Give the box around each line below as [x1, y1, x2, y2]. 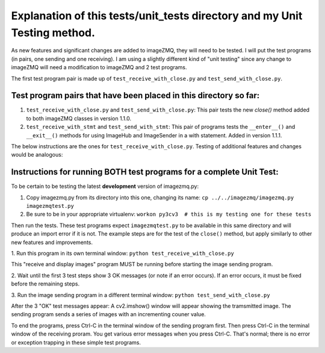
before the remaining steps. [11, 280, 80, 287]
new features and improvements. [11, 239, 93, 246]
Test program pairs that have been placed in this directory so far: [11, 90, 260, 101]
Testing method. [11, 26, 96, 39]
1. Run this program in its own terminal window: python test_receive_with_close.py [11, 250, 234, 257]
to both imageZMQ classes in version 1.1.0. [26, 114, 132, 122]
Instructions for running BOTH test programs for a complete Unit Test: [11, 167, 279, 177]
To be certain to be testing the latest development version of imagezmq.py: [11, 183, 199, 190]
